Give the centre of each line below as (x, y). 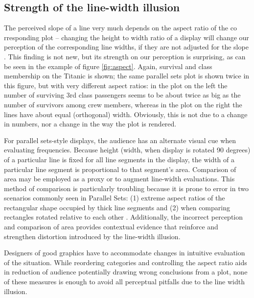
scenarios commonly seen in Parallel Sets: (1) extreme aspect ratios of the (115, 198)
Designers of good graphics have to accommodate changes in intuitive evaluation (125, 253)
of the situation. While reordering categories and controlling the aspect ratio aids (126, 262)
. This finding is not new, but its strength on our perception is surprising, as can (125, 56)
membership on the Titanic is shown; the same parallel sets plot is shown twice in (127, 76)
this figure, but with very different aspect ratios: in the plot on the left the (116, 85)
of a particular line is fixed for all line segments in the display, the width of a (119, 159)
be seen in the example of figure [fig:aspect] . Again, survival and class (108, 66)
